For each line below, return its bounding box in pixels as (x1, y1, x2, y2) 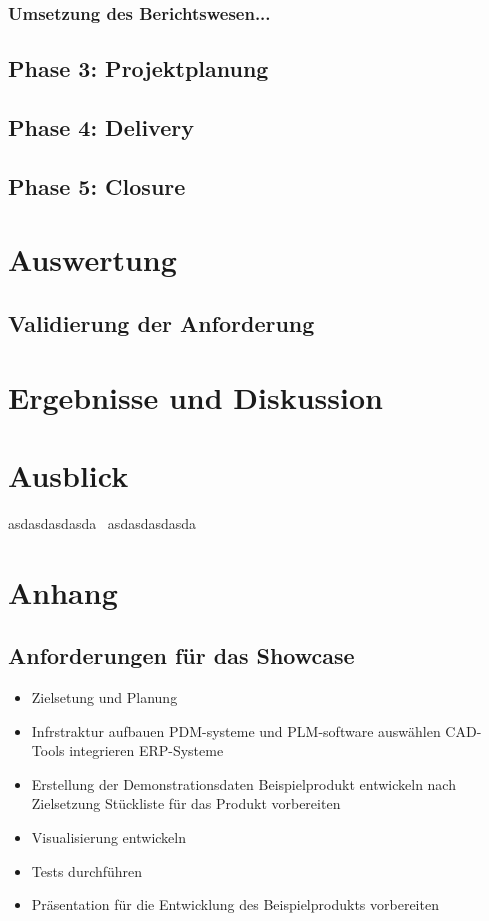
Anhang (8, 571, 118, 612)
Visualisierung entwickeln (31, 826, 186, 847)
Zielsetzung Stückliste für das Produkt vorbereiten (31, 793, 341, 814)
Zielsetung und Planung (31, 687, 178, 708)
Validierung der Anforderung (8, 307, 315, 338)
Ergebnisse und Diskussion (8, 376, 383, 417)
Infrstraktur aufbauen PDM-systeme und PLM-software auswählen (31, 720, 441, 741)
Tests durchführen (31, 860, 143, 881)
